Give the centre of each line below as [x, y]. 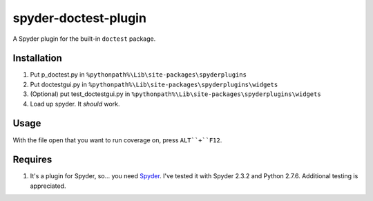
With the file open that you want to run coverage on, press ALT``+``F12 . [117, 140]
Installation [37, 58]
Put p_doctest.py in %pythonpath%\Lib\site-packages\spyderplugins [138, 75]
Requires [32, 160]
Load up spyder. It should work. [75, 104]
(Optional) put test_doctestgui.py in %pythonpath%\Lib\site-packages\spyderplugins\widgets [175, 94]
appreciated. [48, 186]
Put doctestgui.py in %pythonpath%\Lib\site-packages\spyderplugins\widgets [154, 84]
